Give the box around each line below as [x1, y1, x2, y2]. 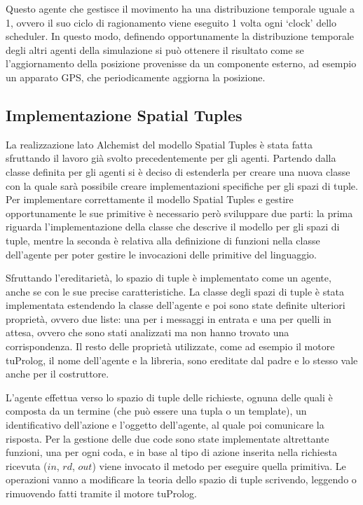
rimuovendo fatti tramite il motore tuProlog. [6, 486, 197, 501]
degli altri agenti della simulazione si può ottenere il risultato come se [6, 42, 304, 57]
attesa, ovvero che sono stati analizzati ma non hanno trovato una [6, 325, 289, 340]
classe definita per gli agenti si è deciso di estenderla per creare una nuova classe [6, 164, 350, 179]
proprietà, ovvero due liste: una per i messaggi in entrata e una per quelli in [6, 311, 331, 326]
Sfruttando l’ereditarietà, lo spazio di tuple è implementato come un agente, [6, 270, 331, 285]
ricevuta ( [6, 458, 48, 473]
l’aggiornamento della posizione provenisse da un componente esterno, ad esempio [6, 56, 357, 71]
